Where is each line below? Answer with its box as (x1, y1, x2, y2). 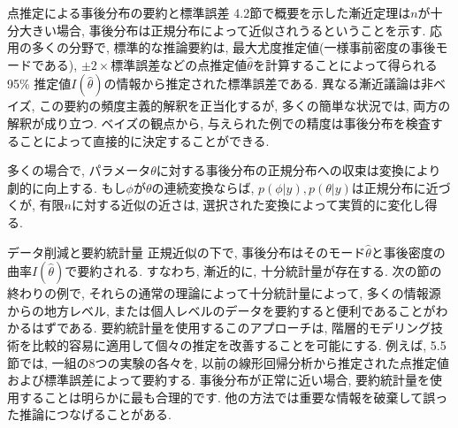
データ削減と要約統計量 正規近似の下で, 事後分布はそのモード (7, 242, 366, 261)
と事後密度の (370, 242, 446, 261)
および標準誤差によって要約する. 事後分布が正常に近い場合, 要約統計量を (7, 371, 430, 389)
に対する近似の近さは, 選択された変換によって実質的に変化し (71, 195, 425, 214)
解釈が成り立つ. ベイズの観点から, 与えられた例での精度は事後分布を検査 (7, 113, 431, 132)
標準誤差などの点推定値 (111, 55, 248, 73)
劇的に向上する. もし (7, 178, 126, 196)
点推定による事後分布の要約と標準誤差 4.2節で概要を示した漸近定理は (7, 4, 411, 21)
